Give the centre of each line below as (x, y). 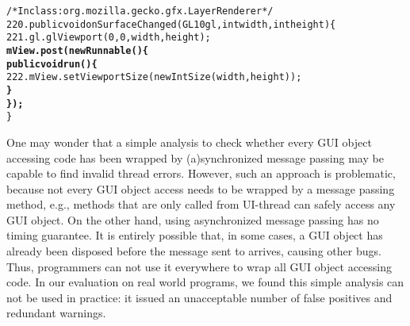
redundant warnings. (56, 313)
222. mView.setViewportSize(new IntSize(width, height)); (154, 77)
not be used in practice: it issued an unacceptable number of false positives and (199, 297)
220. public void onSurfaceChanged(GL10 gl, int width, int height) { (171, 24)
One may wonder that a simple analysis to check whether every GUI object (189, 142)
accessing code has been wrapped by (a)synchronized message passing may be (195, 157)
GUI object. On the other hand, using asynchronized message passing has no (193, 219)
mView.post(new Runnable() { (77, 50)
